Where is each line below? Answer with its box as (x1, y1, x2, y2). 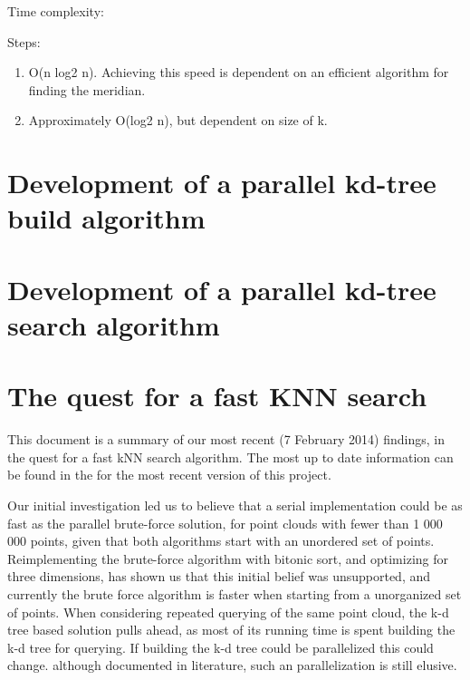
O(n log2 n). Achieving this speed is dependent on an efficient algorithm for (28, 63, 449, 82)
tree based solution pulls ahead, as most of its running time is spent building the (7, 620, 456, 639)
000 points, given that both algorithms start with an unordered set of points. (7, 531, 435, 550)
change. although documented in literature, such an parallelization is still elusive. (7, 656, 457, 675)
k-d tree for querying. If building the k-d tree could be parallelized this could (7, 637, 434, 656)
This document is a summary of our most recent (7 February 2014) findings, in (7, 430, 445, 449)
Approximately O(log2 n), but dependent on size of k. (28, 111, 328, 130)
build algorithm (7, 199, 206, 237)
